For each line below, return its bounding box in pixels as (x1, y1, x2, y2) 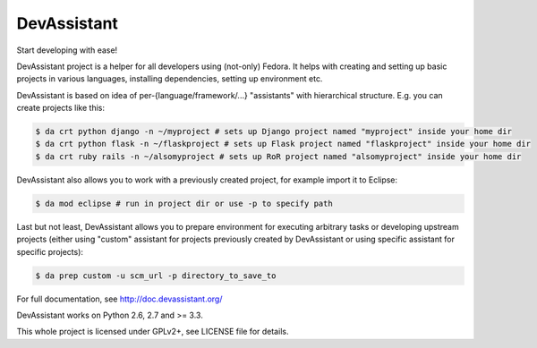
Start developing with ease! (16, 45, 118, 55)
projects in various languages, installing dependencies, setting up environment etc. (16, 73, 323, 84)
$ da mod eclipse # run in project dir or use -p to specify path (35, 198, 333, 208)
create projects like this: (16, 103, 105, 114)
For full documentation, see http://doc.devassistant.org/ (16, 293, 223, 304)
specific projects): (16, 246, 84, 257)
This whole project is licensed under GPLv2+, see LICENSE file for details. (16, 327, 289, 337)
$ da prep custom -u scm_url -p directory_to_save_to (35, 270, 277, 281)
